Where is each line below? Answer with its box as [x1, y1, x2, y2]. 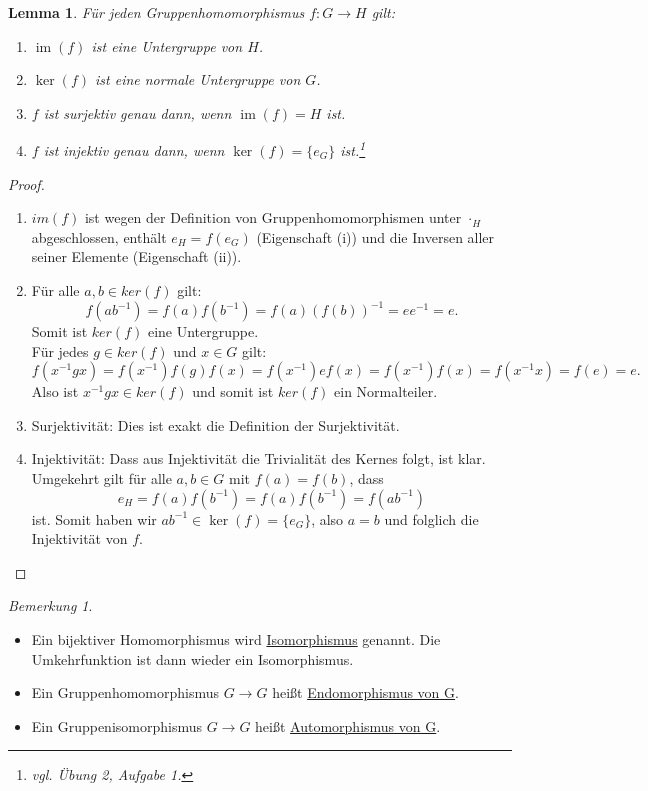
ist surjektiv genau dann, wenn [43, 102, 232, 123]
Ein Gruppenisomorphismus [31, 715, 202, 736]
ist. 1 [340, 137, 366, 161]
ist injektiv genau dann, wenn [43, 140, 225, 161]
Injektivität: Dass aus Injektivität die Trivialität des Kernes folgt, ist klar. [31, 448, 486, 469]
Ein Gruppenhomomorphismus [31, 682, 220, 703]
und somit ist [192, 381, 274, 402]
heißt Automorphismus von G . [255, 715, 441, 736]
